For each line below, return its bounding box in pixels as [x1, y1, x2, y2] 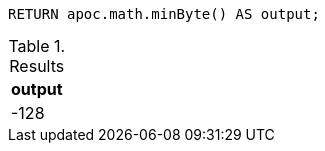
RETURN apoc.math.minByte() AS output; [8, 6, 320, 22]
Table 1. [8, 36, 66, 56]
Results [9, 56, 65, 76]
